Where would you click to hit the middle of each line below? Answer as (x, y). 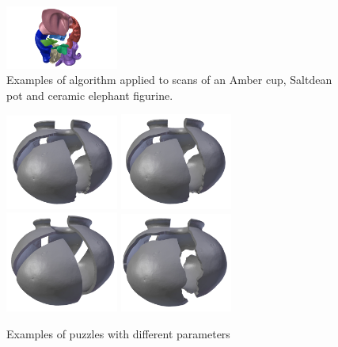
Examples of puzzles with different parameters (118, 333)
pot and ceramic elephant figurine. (90, 95)
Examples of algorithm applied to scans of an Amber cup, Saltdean (169, 80)
